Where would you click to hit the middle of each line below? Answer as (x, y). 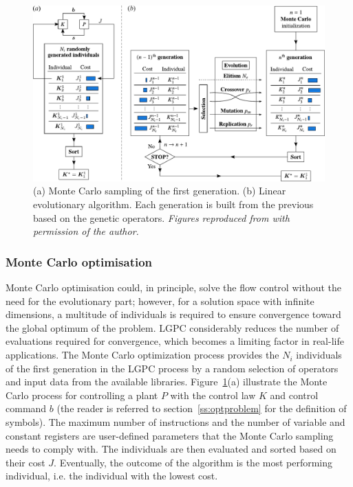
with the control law (213, 395)
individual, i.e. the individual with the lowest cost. (112, 476)
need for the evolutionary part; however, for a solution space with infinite (160, 301)
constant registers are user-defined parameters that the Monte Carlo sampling (170, 435)
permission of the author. (86, 231)
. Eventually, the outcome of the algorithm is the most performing (193, 462)
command (26, 408)
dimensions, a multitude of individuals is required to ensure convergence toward (173, 314)
